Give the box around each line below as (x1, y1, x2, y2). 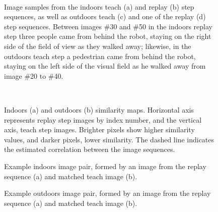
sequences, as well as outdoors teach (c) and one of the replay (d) (4, 11, 206, 22)
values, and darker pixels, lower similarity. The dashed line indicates (4, 134, 214, 144)
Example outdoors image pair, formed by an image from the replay (4, 188, 211, 198)
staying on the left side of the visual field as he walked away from (4, 61, 206, 71)
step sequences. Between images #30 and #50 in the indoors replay (4, 21, 212, 31)
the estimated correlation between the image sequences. (4, 144, 175, 154)
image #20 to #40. (4, 70, 63, 81)
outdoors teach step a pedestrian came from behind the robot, (4, 50, 196, 61)
